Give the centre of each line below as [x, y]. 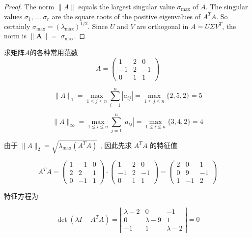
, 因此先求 [116, 145]
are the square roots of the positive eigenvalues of [126, 16]
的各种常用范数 [54, 52]
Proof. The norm [29, 6]
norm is [15, 36]
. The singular [227, 6]
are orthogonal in [163, 26]
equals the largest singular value [126, 6]
